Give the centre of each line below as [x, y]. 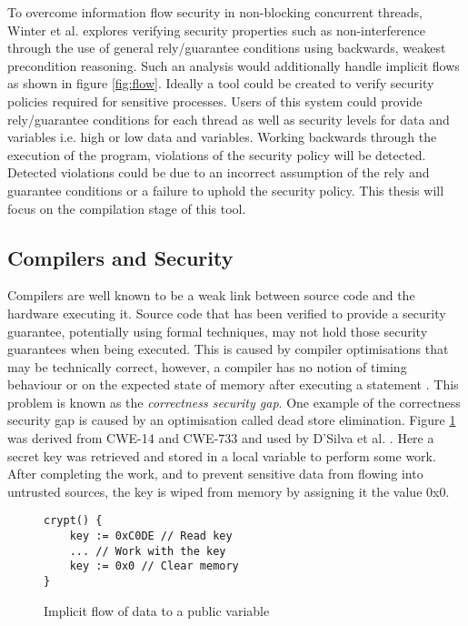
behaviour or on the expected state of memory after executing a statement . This [233, 384]
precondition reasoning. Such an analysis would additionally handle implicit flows [234, 65]
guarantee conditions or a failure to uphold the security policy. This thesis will [226, 190]
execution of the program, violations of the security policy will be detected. [217, 154]
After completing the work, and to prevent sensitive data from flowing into [215, 474]
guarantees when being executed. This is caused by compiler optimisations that [228, 349]
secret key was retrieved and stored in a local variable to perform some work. [222, 455]
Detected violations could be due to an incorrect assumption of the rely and [219, 172]
